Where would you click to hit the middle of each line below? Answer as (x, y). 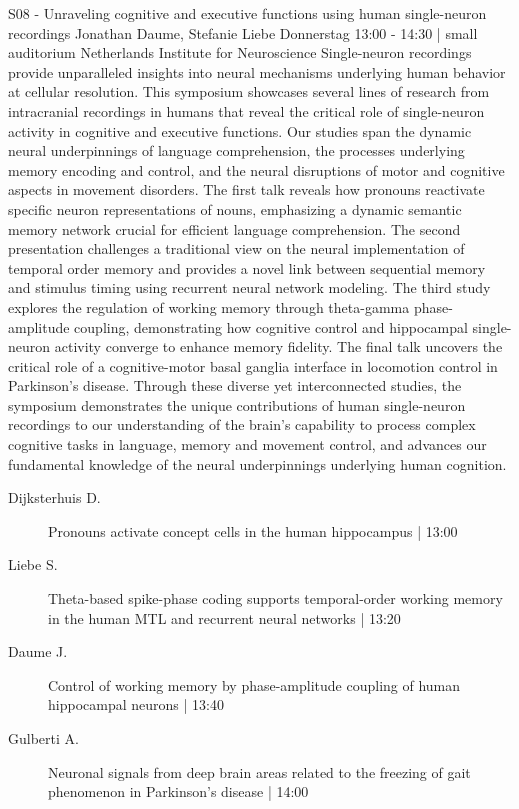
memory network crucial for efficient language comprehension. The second (234, 228)
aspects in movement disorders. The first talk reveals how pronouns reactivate (246, 189)
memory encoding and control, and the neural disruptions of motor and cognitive (256, 169)
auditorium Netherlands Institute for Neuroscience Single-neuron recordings (240, 52)
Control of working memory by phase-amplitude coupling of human (254, 684)
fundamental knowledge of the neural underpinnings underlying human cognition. (257, 463)
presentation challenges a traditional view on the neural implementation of (236, 248)
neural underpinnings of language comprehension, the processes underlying (236, 150)
